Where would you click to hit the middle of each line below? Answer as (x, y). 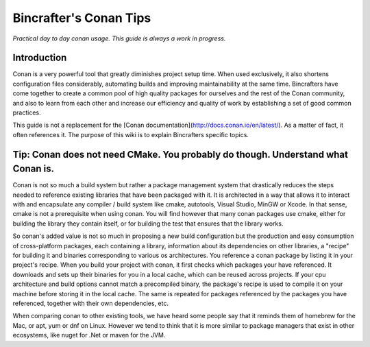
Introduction (40, 58)
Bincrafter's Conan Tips (82, 18)
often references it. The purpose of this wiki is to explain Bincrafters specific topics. (131, 134)
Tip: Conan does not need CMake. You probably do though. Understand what (181, 154)
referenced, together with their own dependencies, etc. (91, 303)
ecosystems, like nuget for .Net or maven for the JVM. (89, 335)
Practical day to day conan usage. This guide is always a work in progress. (119, 38)
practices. (27, 112)
